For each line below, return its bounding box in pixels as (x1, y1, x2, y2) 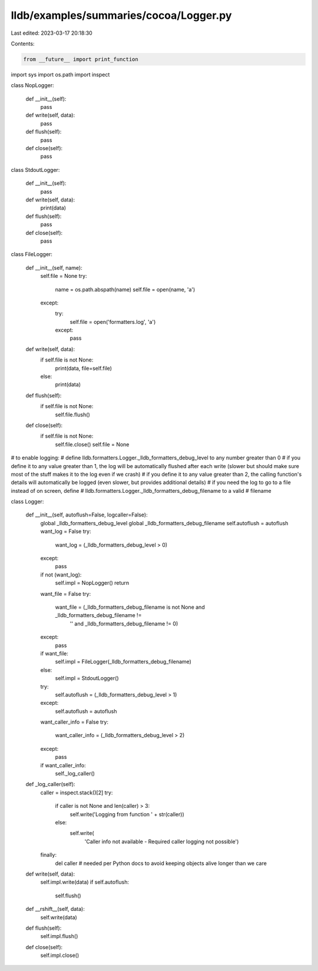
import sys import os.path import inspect (11, 71, 110, 78)
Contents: (11, 40, 35, 47)
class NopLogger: (11, 82, 54, 89)
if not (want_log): (40, 571, 82, 578)
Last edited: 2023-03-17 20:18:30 (11, 29, 92, 37)
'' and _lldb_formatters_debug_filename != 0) (69, 620, 178, 627)
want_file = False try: (40, 590, 91, 597)
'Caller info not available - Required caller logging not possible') (84, 838, 239, 845)
